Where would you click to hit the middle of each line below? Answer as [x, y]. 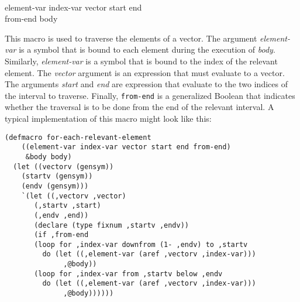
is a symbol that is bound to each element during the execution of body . [147, 49]
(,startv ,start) [68, 206]
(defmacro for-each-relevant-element [78, 137]
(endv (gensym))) [55, 186]
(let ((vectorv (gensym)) [63, 167]
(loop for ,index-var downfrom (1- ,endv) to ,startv [141, 244]
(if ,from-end [61, 235]
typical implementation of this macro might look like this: [108, 118]
